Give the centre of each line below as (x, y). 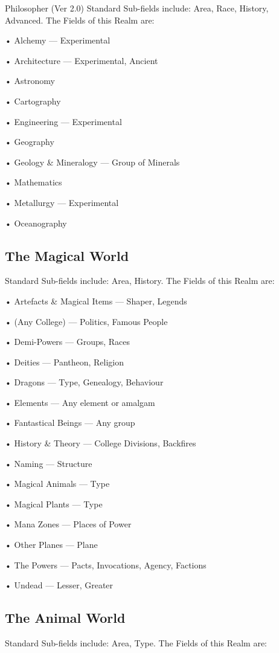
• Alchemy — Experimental (58, 40)
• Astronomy (30, 81)
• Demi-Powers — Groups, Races (68, 342)
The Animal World (65, 618)
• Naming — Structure (49, 463)
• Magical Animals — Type (57, 484)
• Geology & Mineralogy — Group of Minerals (92, 162)
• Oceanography (36, 223)
